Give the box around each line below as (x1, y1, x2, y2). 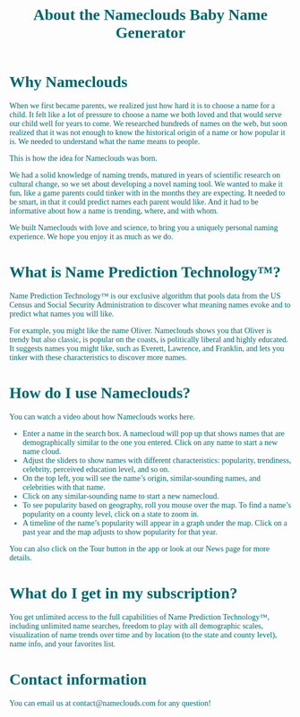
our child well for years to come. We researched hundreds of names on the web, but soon (9, 118, 288, 128)
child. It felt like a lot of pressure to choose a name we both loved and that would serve (9, 109, 282, 119)
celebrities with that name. (21, 482, 106, 492)
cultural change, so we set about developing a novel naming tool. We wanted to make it (9, 179, 284, 189)
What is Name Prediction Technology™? (9, 263, 281, 282)
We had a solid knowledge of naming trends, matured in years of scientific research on (9, 170, 280, 180)
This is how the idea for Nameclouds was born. (9, 153, 158, 163)
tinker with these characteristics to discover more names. (9, 353, 188, 363)
